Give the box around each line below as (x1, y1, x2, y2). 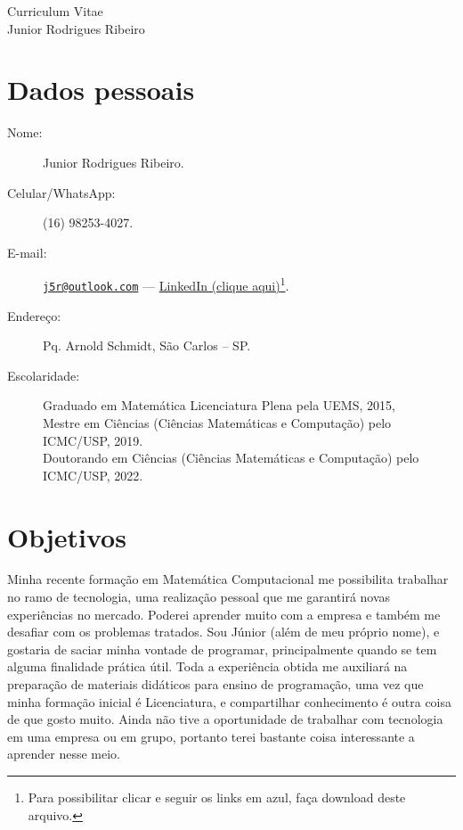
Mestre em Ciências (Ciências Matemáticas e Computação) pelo (43, 413, 392, 431)
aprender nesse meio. (7, 744, 120, 763)
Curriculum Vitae (7, 2, 103, 20)
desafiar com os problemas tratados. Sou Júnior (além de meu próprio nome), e (7, 622, 440, 641)
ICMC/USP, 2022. (43, 465, 143, 484)
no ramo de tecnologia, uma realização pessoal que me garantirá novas (7, 588, 391, 606)
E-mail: (7, 242, 47, 261)
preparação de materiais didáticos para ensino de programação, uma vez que (7, 675, 424, 694)
